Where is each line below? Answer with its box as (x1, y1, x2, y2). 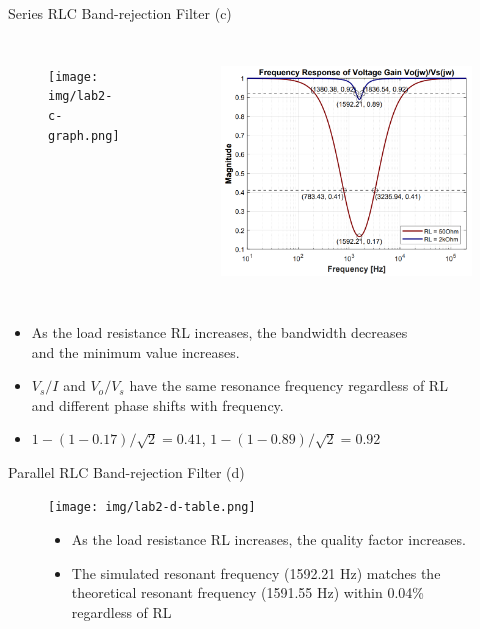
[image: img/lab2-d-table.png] (48, 500, 256, 515)
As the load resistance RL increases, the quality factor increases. (71, 529, 466, 550)
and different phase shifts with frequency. (31, 394, 284, 415)
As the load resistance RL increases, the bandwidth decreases (31, 321, 408, 342)
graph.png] (48, 128, 120, 143)
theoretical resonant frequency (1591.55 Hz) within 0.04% (71, 582, 424, 603)
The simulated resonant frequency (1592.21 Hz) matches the (71, 562, 441, 583)
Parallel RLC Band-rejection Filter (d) (8, 461, 245, 482)
